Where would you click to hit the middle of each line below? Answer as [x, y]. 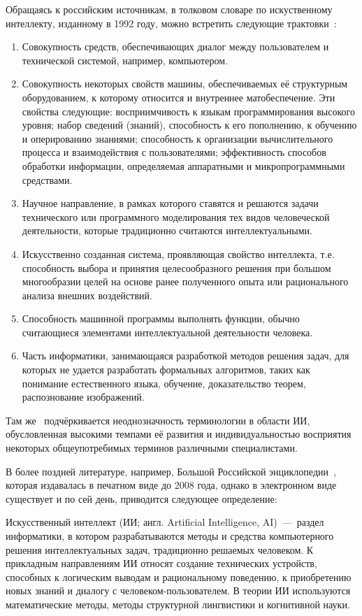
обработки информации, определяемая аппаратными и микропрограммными [183, 165]
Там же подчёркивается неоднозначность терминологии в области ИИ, [158, 420]
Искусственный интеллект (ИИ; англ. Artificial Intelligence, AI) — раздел [165, 522]
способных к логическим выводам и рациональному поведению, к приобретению [179, 576]
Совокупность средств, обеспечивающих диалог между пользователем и [175, 46]
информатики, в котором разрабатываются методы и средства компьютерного [170, 536]
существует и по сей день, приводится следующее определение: [142, 498]
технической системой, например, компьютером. [125, 60]
